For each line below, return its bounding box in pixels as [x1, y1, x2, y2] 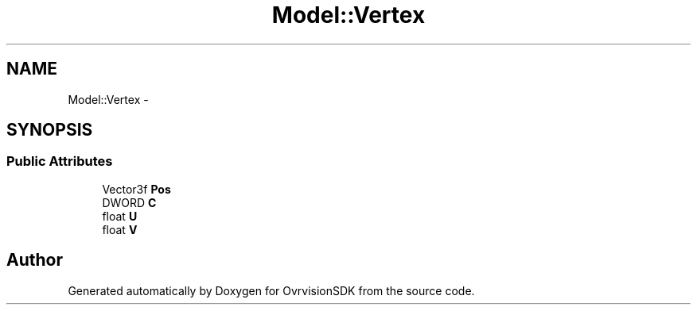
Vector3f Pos [102, 182, 171, 196]
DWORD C [102, 195, 157, 209]
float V [102, 222, 138, 236]
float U [102, 209, 138, 223]
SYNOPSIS [6, 120, 93, 140]
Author [6, 250, 63, 271]
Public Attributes [6, 153, 113, 170]
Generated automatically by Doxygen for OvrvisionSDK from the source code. [68, 283, 475, 298]
